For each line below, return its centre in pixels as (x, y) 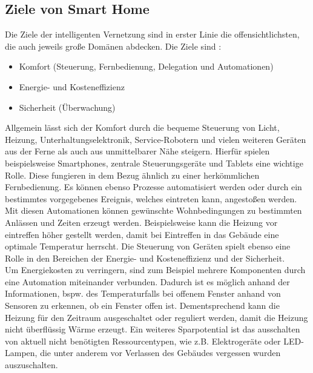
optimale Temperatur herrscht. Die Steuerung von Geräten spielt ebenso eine (148, 246)
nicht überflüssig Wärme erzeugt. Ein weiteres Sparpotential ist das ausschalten (153, 329)
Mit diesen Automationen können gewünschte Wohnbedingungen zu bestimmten (153, 210)
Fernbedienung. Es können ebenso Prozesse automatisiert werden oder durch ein (153, 187)
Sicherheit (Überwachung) (67, 107)
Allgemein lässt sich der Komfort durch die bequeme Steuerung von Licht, (142, 127)
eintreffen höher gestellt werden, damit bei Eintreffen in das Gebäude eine (142, 234)
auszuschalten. (31, 365)
